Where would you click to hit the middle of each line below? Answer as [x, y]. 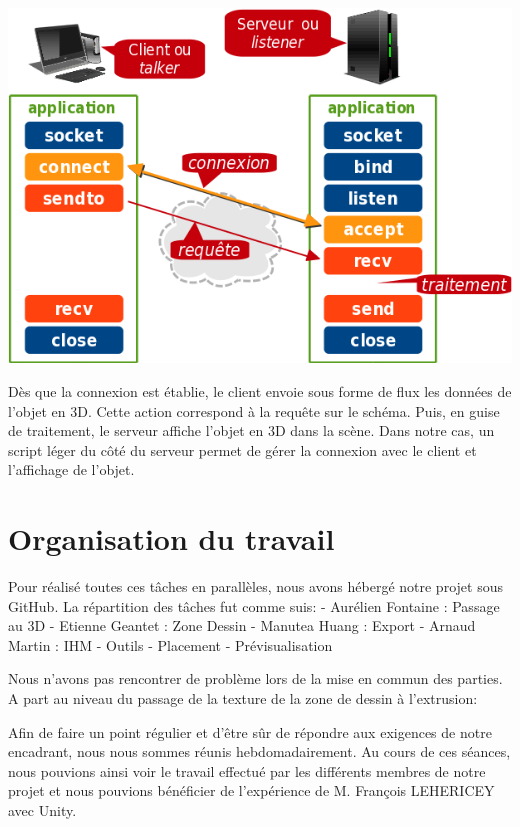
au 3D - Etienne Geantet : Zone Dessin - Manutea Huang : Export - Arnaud [242, 625]
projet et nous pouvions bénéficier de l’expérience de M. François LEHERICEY [251, 790]
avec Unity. [42, 809]
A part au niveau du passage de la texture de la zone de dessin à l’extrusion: [243, 698]
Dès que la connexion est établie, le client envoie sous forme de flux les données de [260, 390]
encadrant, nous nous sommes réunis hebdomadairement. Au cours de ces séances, [259, 751]
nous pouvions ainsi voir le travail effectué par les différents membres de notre [247, 770]
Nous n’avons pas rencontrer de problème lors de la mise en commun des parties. [255, 678]
